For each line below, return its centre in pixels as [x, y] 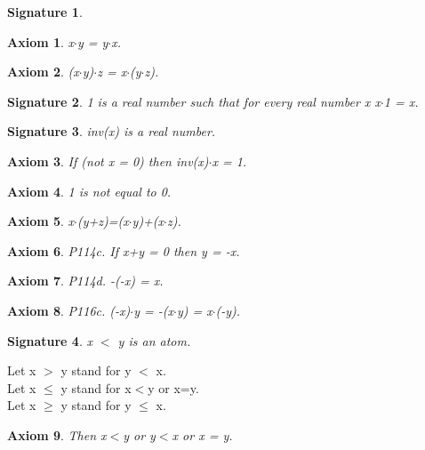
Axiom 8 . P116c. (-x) [69, 310]
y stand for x [96, 387]
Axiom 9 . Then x [57, 434]
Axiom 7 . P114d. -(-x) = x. [85, 281]
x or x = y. [202, 434]
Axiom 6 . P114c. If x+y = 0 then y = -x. [124, 250]
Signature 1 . [45, 12]
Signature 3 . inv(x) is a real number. [112, 131]
